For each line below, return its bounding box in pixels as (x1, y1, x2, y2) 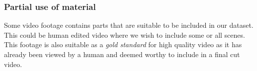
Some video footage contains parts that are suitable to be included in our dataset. (4, 20, 254, 30)
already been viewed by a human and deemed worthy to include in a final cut (4, 49, 240, 59)
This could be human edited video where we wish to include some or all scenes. (4, 29, 245, 40)
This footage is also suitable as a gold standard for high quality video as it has (4, 39, 242, 50)
